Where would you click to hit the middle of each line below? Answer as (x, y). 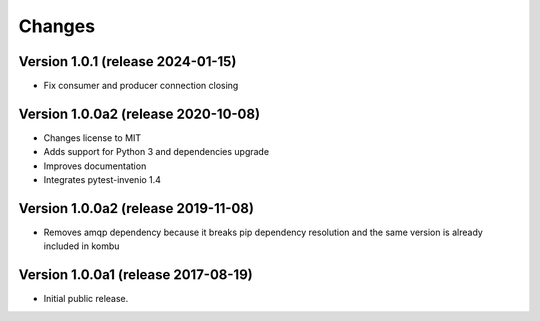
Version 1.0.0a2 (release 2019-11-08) (136, 208)
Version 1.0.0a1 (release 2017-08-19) (136, 275)
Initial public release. (86, 299)
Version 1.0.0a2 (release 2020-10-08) (139, 113)
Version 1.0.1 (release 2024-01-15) (127, 61)
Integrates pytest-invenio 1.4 (102, 180)
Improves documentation (95, 166)
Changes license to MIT (92, 137)
